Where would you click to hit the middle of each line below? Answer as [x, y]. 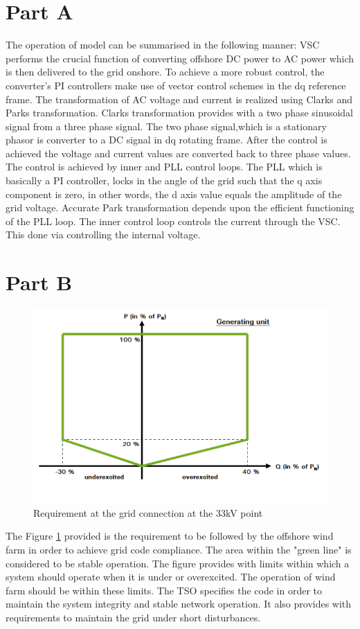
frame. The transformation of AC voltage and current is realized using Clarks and [179, 99]
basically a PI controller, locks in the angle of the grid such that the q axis [164, 180]
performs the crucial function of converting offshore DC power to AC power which [180, 58]
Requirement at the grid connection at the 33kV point [148, 512]
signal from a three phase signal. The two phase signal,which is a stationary [166, 126]
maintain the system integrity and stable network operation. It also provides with [179, 604]
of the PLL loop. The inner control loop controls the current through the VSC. [173, 221]
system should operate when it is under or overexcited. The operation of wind [171, 577]
